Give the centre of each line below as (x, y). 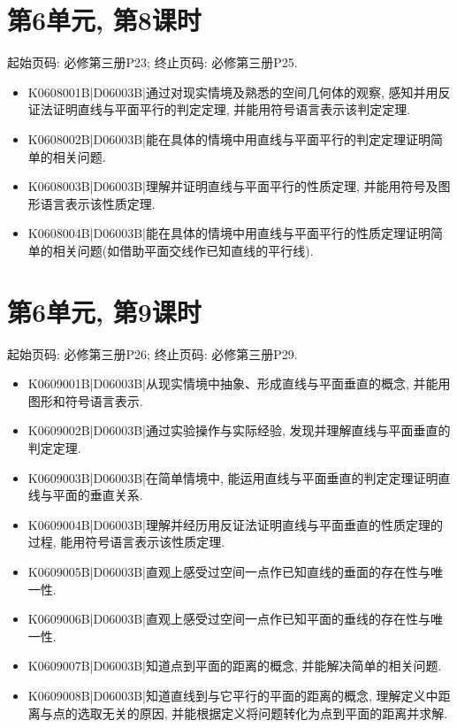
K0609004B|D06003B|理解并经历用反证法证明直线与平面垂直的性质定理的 (235, 524)
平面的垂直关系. (98, 495)
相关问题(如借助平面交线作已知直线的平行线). (183, 250)
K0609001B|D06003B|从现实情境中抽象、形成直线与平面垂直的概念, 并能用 (239, 383)
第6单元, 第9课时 (104, 311)
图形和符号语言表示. (85, 400)
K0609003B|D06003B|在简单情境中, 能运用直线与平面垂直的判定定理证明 (233, 477)
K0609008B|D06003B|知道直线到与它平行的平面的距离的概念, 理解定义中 (233, 695)
